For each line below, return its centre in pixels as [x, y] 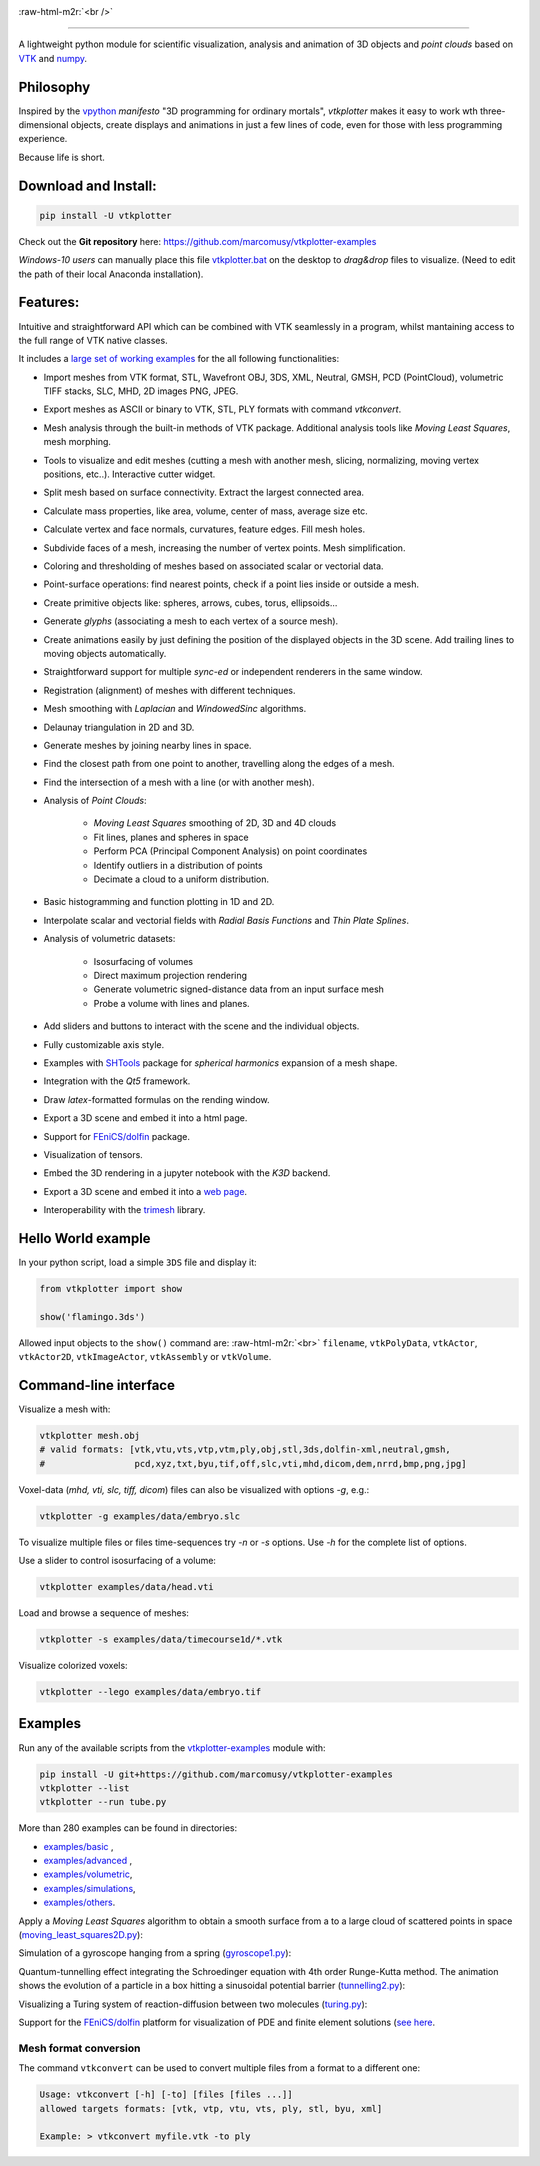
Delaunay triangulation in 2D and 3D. [119, 727]
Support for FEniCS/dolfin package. [116, 1136]
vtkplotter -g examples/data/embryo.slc [139, 1516]
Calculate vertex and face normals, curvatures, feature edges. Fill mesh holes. [204, 529]
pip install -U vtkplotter [105, 215]
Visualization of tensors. [93, 1154]
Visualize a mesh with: [64, 1409]
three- [493, 111]
